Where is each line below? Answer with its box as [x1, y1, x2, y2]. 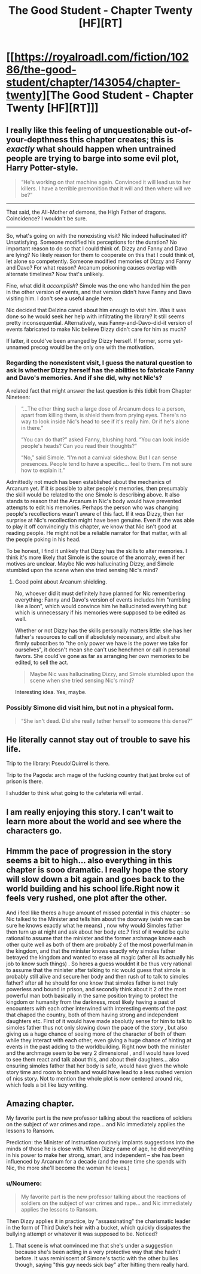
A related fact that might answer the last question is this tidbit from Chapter [6, 387, 191, 394]
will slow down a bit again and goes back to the [6, 874, 185, 884]
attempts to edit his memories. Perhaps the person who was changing [6, 504, 179, 511]
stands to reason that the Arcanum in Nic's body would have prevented [6, 498, 182, 505]
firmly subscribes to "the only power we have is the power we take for [14, 640, 188, 647]
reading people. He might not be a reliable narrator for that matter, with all [6, 530, 188, 537]
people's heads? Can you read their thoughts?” [20, 442, 138, 450]
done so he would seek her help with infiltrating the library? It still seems [6, 313, 185, 320]
